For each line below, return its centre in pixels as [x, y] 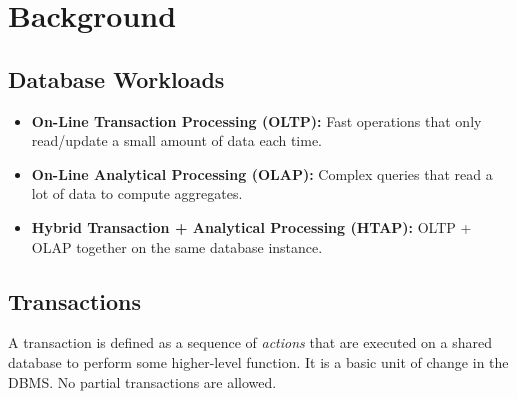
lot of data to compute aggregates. [137, 193]
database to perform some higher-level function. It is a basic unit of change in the [258, 361]
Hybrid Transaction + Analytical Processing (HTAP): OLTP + [251, 226]
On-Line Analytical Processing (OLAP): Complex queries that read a [262, 173]
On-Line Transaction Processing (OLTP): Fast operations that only [256, 120]
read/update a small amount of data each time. [177, 140]
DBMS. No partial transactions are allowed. [142, 381]
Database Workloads [116, 78]
